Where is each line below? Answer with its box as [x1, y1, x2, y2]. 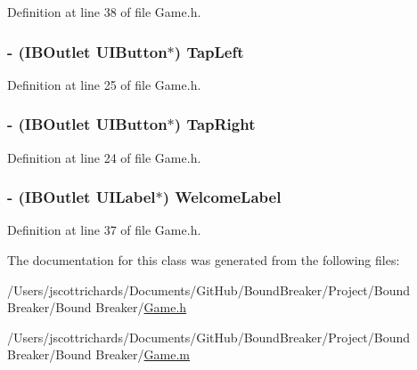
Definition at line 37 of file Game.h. [7, 221, 201, 239]
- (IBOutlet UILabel [7, 186, 156, 208]
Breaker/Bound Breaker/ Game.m [7, 345, 190, 364]
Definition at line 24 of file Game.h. [7, 148, 201, 166]
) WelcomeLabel [162, 186, 282, 208]
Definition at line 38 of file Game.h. [7, 3, 201, 20]
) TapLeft [174, 40, 244, 62]
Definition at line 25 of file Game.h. [7, 75, 201, 93]
